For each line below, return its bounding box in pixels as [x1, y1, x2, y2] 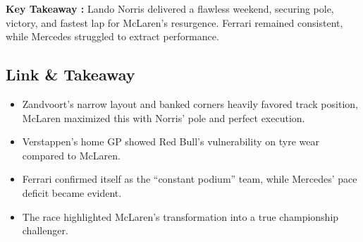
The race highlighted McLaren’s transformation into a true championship [22, 209, 339, 224]
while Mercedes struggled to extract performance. [6, 29, 219, 44]
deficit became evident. [22, 185, 122, 200]
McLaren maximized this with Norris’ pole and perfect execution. [22, 110, 305, 125]
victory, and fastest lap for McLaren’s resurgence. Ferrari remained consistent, [6, 15, 343, 30]
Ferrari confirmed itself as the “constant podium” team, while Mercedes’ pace [22, 171, 357, 186]
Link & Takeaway [6, 63, 135, 85]
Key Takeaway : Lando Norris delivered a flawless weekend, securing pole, [6, 1, 334, 16]
